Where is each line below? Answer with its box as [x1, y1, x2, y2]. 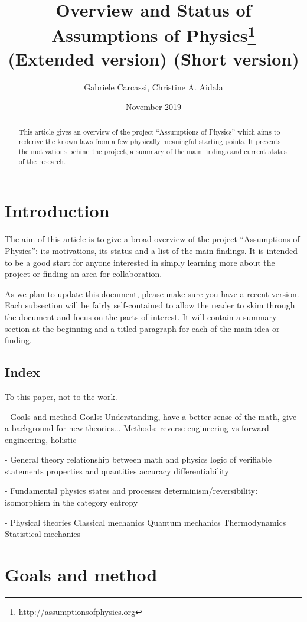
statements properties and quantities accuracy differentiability [5, 464, 229, 477]
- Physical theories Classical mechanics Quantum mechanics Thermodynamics [5, 516, 286, 528]
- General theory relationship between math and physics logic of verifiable [5, 453, 272, 465]
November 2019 [125, 100, 182, 113]
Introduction [5, 198, 110, 223]
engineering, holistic [5, 433, 77, 445]
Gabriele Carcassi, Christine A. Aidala [84, 80, 223, 93]
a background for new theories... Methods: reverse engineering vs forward [5, 422, 269, 434]
